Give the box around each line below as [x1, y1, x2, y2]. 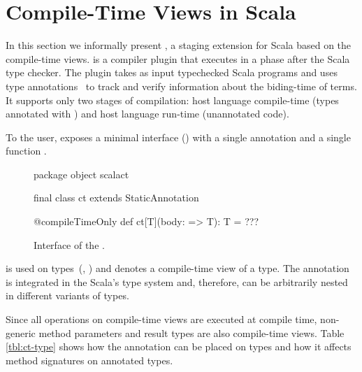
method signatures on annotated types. [6, 352, 173, 367]
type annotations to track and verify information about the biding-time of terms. [6, 78, 357, 93]
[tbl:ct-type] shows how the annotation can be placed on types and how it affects [6, 339, 352, 354]
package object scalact [34, 166, 129, 181]
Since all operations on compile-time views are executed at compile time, [6, 312, 317, 327]
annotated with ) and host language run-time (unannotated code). [6, 106, 289, 121]
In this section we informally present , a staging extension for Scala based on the [6, 38, 352, 52]
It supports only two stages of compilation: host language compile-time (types [6, 92, 339, 107]
